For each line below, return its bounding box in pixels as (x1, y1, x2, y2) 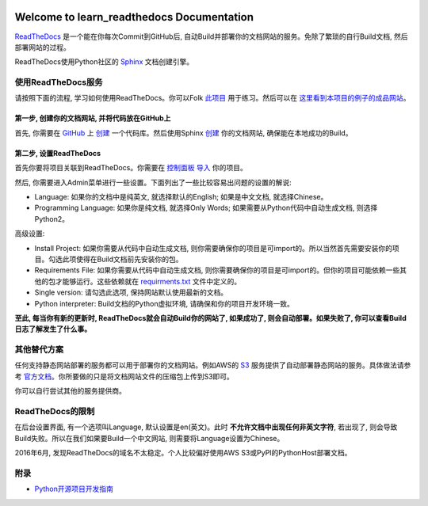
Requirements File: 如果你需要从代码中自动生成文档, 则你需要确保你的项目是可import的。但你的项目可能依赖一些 (34, 265, 400, 275)
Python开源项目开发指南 (34, 484, 114, 494)
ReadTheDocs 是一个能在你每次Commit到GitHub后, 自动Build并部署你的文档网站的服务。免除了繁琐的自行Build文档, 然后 (14, 32, 408, 41)
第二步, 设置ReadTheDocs (14, 148, 101, 158)
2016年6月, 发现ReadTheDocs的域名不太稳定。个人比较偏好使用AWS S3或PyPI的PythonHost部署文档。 (14, 448, 352, 458)
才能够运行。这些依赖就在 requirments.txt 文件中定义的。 (55, 276, 242, 286)
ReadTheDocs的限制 (14, 405, 95, 417)
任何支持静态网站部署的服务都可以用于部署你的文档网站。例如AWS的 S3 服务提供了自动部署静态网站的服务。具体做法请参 (14, 360, 411, 370)
